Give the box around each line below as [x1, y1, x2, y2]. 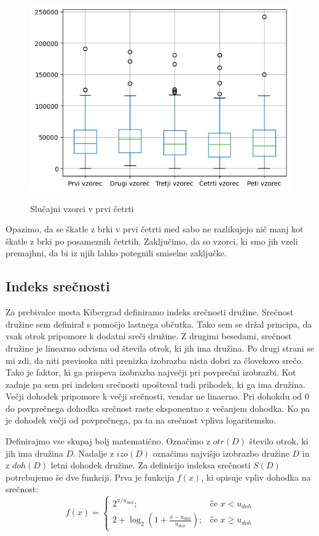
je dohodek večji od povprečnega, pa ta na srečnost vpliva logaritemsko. [6, 414, 276, 427]
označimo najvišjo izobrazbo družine [152, 446, 289, 459]
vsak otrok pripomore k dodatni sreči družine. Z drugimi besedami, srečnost [6, 329, 292, 342]
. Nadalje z [73, 446, 114, 459]
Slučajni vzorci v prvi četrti [30, 202, 134, 215]
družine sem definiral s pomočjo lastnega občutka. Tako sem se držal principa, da [6, 317, 312, 330]
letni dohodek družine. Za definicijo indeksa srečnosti [50, 459, 251, 471]
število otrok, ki [249, 435, 309, 447]
